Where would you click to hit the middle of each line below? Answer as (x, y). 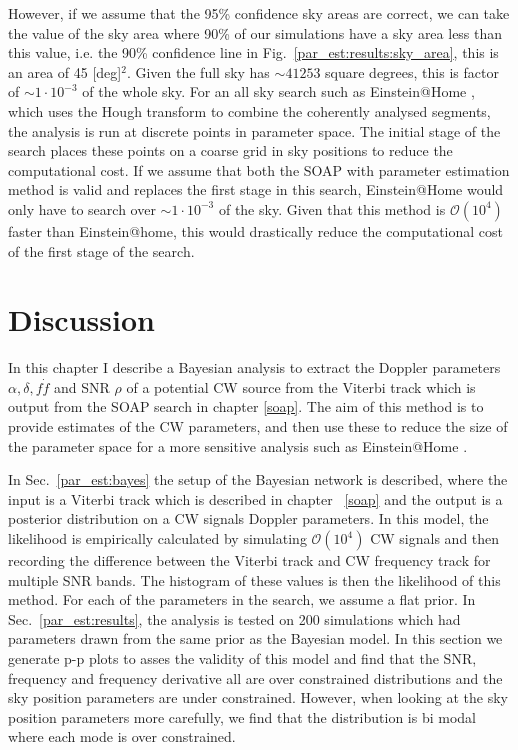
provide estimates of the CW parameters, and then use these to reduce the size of (258, 426)
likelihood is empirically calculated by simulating (157, 538)
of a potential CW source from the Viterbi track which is (301, 386)
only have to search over (82, 208)
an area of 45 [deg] (65, 71)
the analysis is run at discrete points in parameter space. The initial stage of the (254, 130)
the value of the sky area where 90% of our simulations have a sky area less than (255, 32)
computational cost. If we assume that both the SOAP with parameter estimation (259, 169)
